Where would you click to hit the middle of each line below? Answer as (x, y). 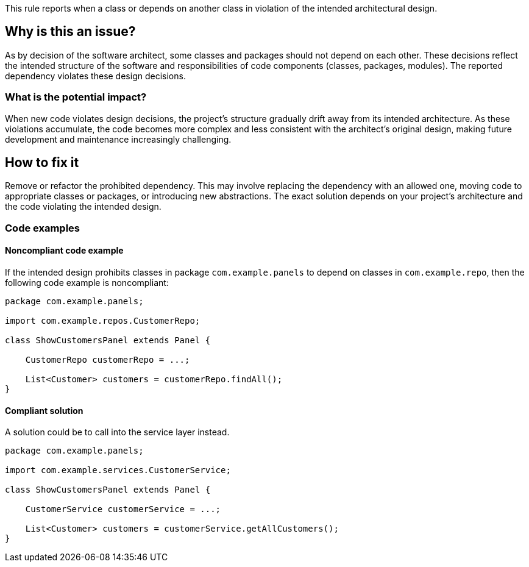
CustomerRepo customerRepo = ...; (108, 360)
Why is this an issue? (70, 32)
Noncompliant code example (64, 251)
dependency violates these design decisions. (95, 76)
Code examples (43, 228)
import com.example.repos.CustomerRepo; (103, 321)
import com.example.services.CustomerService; (118, 470)
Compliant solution (44, 410)
